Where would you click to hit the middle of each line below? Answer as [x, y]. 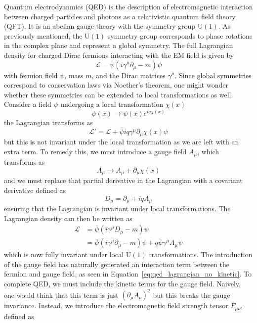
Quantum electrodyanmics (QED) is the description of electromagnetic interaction [128, 6]
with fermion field [31, 75]
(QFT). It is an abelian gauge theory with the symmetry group [100, 26]
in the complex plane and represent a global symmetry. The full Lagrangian [119, 45]
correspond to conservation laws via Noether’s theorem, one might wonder [116, 85]
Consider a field [28, 104]
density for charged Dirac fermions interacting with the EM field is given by [119, 55]
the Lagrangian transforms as [48, 122]
